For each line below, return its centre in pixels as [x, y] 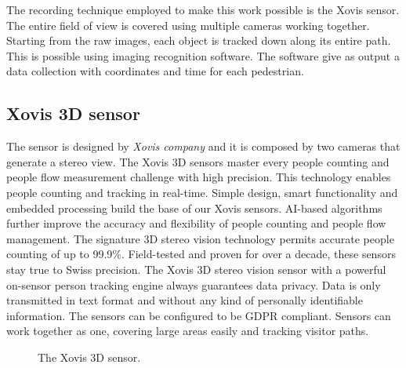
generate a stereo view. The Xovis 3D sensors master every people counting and [198, 161]
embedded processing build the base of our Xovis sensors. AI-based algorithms [194, 208]
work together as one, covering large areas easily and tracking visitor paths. [188, 331]
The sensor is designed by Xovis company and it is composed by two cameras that [203, 146]
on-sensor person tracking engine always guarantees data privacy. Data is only [194, 284]
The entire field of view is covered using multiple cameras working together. [188, 25]
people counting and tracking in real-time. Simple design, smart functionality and [202, 192]
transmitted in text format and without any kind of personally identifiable [185, 300]
